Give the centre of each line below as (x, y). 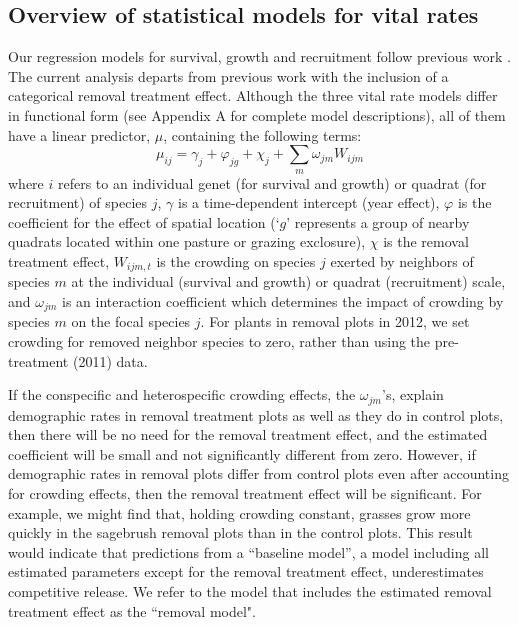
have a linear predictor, (79, 134)
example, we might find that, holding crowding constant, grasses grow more (239, 512)
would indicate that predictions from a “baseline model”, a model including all (248, 551)
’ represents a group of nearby (378, 221)
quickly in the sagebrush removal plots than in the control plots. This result (240, 532)
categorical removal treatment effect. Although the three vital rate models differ (253, 95)
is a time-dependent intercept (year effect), (308, 202)
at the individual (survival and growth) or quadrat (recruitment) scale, (288, 281)
